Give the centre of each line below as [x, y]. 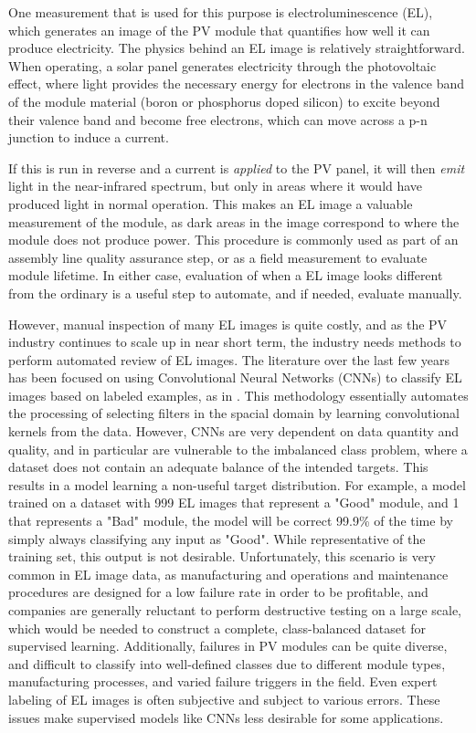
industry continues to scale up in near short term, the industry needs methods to [235, 342]
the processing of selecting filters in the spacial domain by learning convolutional [234, 413]
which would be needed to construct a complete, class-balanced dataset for [217, 628]
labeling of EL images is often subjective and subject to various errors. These [224, 699]
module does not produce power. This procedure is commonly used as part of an [233, 240]
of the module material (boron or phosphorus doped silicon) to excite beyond [224, 101]
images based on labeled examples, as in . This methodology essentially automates [238, 395]
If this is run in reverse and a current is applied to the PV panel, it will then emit [237, 168]
